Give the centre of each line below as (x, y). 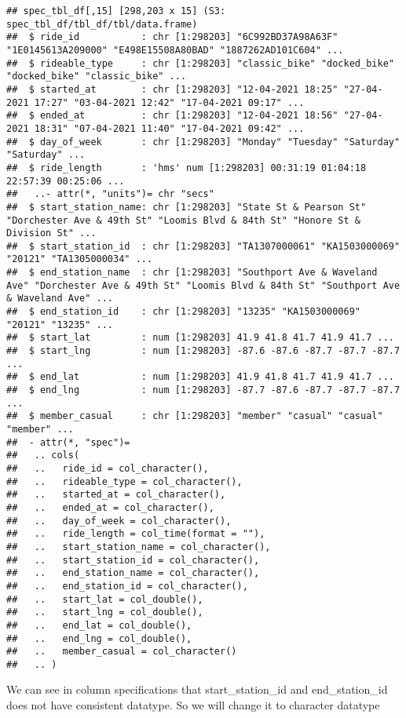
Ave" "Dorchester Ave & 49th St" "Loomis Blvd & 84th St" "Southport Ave (203, 285)
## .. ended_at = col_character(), (110, 507)
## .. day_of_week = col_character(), (119, 521)
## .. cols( (43, 456)
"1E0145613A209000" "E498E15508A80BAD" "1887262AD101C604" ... (175, 50)
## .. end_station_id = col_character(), (127, 586)
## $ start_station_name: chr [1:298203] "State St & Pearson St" (187, 207)
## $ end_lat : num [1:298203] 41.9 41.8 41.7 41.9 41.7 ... (200, 377)
